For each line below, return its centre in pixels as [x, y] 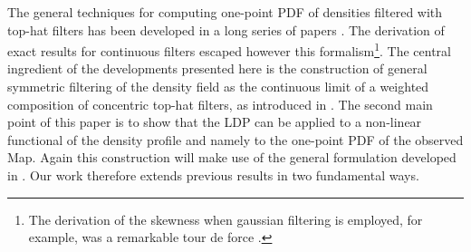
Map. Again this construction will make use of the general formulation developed [232, 157]
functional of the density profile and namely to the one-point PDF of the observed [235, 139]
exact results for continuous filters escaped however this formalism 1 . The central [229, 49]
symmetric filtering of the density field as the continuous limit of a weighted [218, 87]
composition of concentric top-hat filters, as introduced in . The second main [220, 104]
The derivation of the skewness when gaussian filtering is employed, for [226, 219]
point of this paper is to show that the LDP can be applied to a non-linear [215, 122]
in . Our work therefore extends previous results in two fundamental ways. [213, 175]
